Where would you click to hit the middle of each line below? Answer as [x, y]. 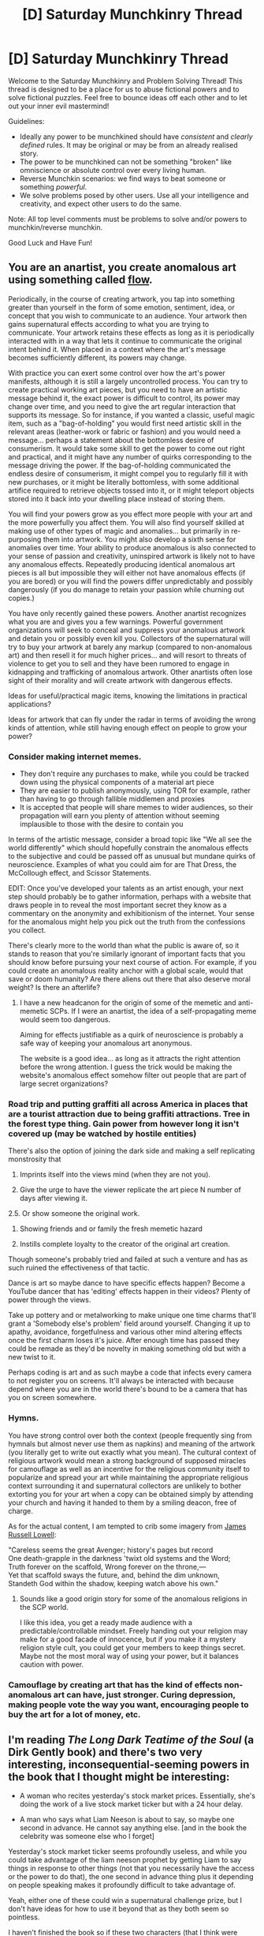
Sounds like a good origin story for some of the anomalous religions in [134, 1598]
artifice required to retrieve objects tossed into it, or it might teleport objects [131, 490]
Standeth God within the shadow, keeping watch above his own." [113, 1583]
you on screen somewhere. [52, 1398]
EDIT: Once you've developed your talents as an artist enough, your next [126, 888]
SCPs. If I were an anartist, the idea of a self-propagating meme [153, 1011]
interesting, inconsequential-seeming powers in [129, 1764]
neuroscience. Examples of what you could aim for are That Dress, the [123, 865]
